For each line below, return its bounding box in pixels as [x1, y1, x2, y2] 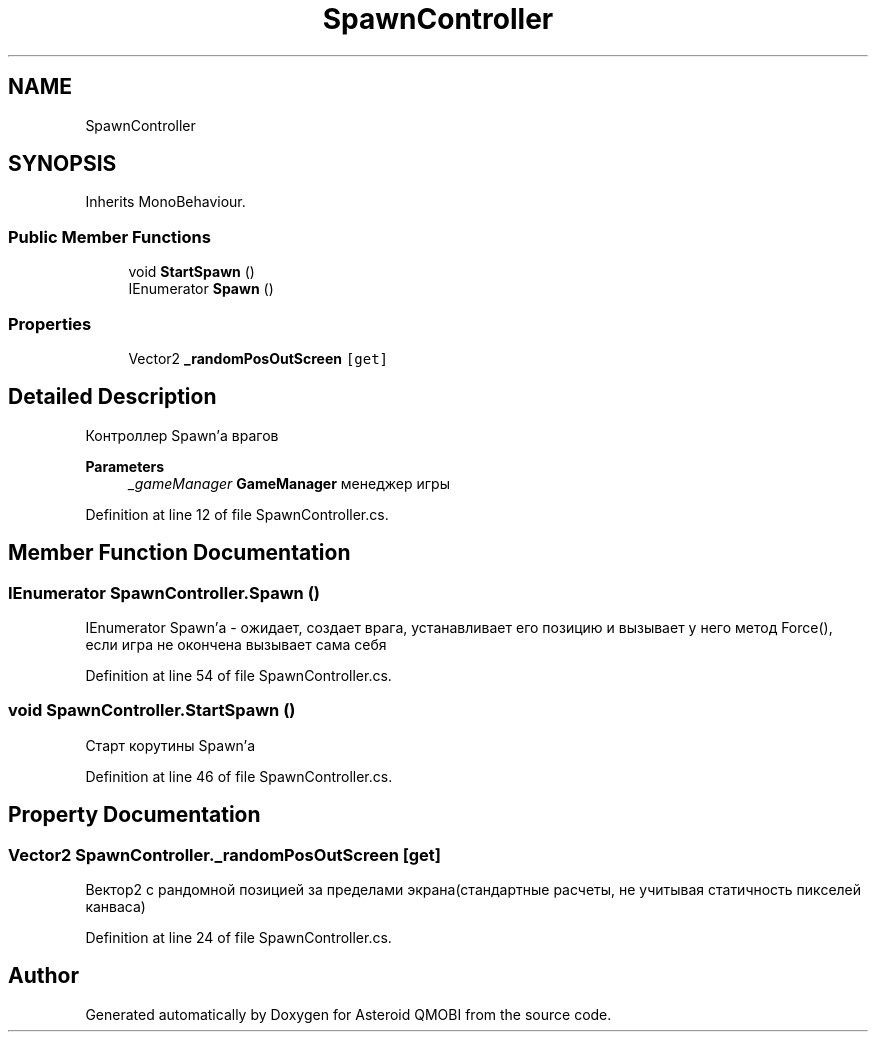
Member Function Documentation [8, 540, 351, 566]
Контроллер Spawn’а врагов [85, 426, 279, 444]
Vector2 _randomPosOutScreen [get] [128, 349, 389, 367]
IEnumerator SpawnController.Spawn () [8, 582, 320, 603]
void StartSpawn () [128, 263, 255, 281]
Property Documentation [8, 802, 261, 828]
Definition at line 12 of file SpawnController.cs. [85, 505, 389, 523]
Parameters [85, 457, 165, 475]
